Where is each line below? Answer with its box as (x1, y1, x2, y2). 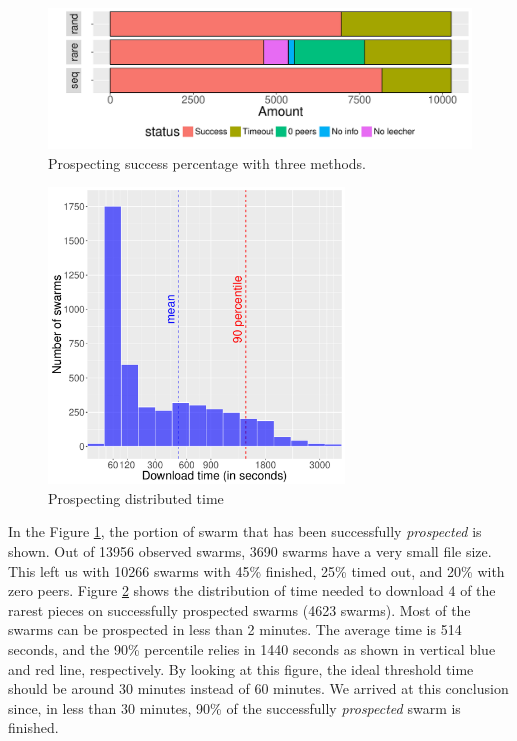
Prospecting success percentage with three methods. (48, 152, 366, 173)
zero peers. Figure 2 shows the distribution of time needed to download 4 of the (8, 580, 496, 601)
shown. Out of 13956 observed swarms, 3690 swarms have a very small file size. (8, 540, 492, 561)
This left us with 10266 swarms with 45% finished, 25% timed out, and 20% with (8, 560, 505, 581)
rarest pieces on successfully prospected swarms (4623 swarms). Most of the (8, 599, 471, 620)
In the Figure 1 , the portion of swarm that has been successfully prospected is (8, 521, 482, 542)
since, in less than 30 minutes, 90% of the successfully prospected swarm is (8, 697, 461, 718)
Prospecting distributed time (48, 487, 224, 508)
